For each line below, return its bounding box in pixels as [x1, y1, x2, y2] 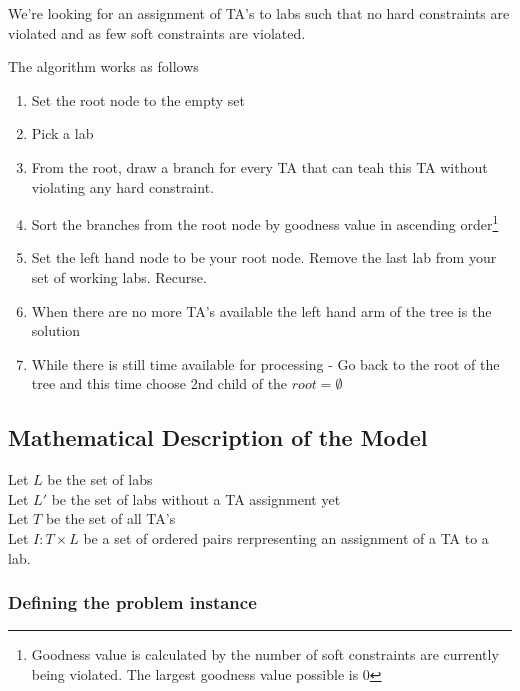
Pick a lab [31, 123, 94, 144]
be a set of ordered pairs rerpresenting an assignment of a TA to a [83, 527, 489, 548]
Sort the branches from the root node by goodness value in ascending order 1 [31, 211, 499, 234]
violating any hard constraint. [31, 176, 214, 197]
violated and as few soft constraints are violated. [8, 22, 306, 43]
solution [31, 320, 81, 341]
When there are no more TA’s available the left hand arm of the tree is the [31, 300, 492, 321]
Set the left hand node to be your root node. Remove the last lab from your [31, 247, 497, 268]
